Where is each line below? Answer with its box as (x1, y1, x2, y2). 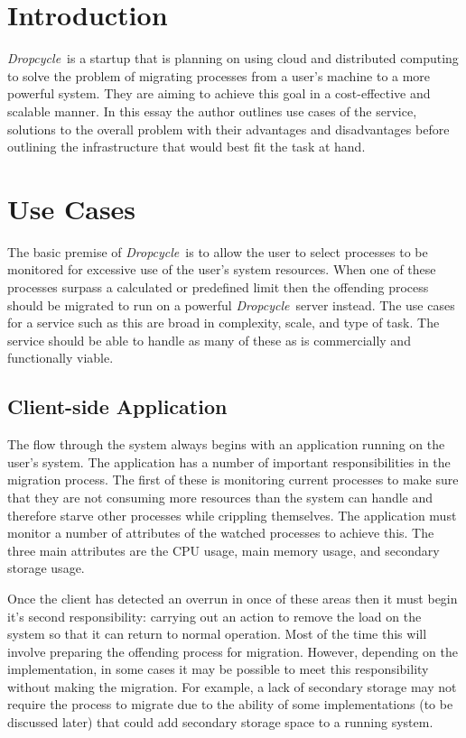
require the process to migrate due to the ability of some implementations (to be (7, 695, 453, 714)
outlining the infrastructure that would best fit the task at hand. (7, 137, 366, 156)
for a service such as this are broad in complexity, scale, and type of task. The (7, 313, 440, 332)
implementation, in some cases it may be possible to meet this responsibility (7, 660, 429, 678)
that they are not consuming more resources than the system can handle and (7, 487, 433, 506)
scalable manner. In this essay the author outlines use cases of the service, (7, 101, 417, 120)
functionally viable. (7, 348, 114, 367)
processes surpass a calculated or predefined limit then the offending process (7, 278, 429, 296)
